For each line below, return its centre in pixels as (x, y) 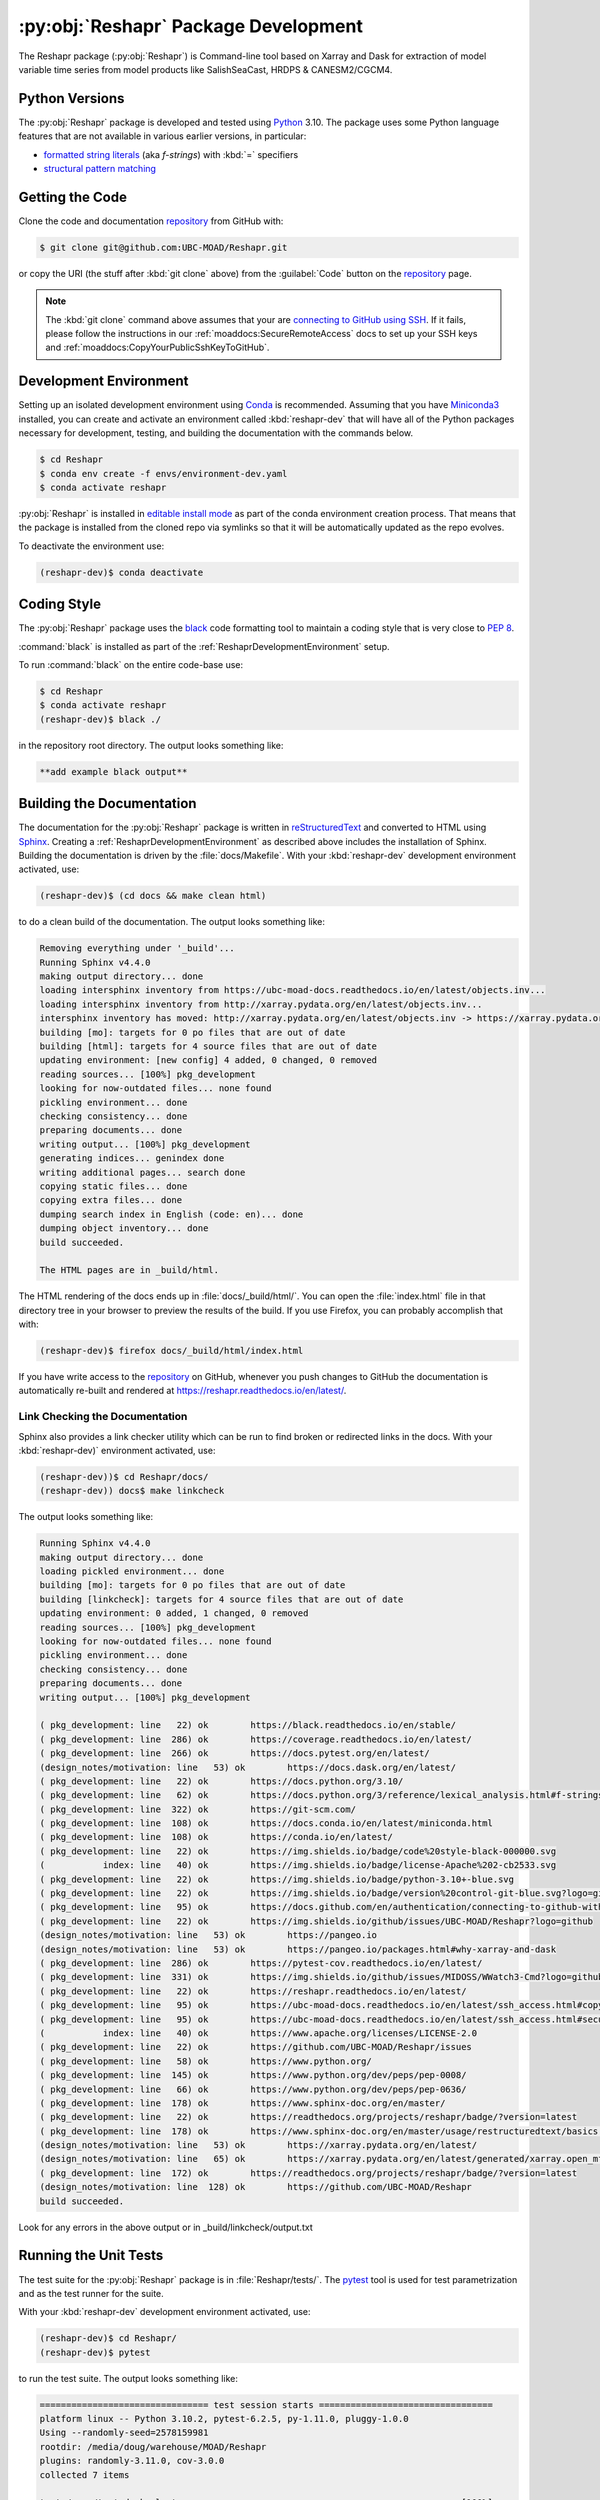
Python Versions (71, 98)
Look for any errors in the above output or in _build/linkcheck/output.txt (166, 2227)
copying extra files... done (111, 1200)
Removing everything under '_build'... (137, 948)
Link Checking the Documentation (103, 1417)
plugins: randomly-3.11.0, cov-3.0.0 (132, 2461)
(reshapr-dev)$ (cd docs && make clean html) (153, 896)
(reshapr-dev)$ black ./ (100, 719)
